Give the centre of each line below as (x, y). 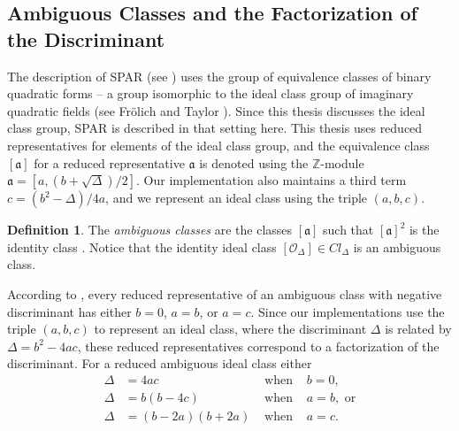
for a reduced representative (109, 162)
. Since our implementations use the (348, 311)
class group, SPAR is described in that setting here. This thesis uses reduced (215, 128)
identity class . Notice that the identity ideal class (142, 246)
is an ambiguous (397, 246)
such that (348, 230)
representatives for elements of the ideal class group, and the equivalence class (218, 145)
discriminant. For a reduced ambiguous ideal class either (160, 363)
